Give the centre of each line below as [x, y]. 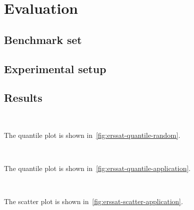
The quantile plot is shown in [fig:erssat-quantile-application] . [97, 168]
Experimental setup [55, 68]
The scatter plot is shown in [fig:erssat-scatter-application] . [94, 201]
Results [23, 98]
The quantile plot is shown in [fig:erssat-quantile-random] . [92, 135]
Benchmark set [43, 39]
